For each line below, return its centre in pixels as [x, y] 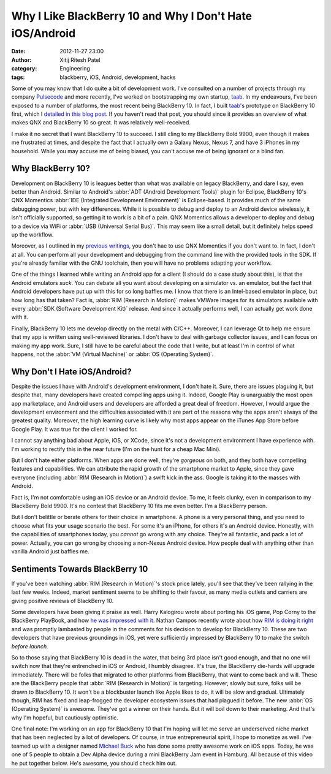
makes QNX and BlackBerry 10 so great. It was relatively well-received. [101, 123]
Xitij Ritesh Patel [80, 60]
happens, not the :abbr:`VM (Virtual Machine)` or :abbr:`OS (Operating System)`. [112, 354]
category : [24, 69]
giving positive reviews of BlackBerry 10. [63, 601]
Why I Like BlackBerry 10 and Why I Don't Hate [132, 16]
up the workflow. [32, 234]
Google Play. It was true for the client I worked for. [74, 429]
